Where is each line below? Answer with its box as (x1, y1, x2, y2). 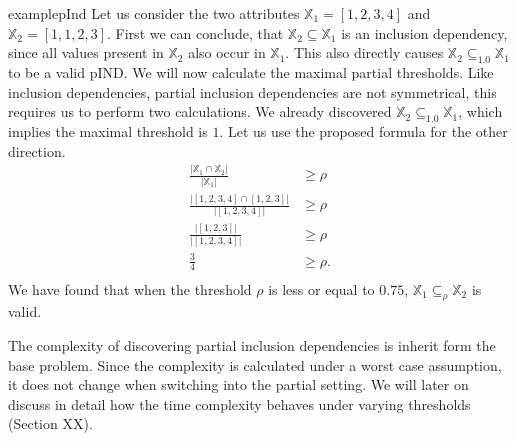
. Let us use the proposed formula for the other (219, 120, 508, 141)
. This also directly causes (285, 42, 444, 63)
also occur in (188, 42, 266, 63)
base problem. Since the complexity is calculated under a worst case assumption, (8, 354, 502, 375)
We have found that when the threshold (8, 278, 252, 299)
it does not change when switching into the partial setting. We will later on (8, 374, 469, 395)
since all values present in (8, 42, 164, 63)
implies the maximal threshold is (8, 120, 208, 141)
